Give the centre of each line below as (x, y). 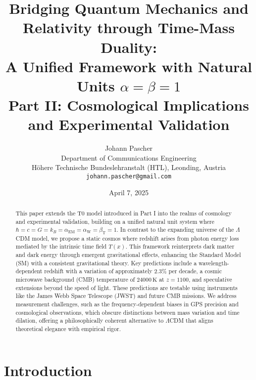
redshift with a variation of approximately (98, 271)
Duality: (129, 47)
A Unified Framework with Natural (129, 66)
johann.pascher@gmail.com (129, 177)
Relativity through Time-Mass (129, 27)
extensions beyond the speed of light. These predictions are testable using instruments (127, 287)
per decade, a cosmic (195, 271)
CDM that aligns (191, 320)
